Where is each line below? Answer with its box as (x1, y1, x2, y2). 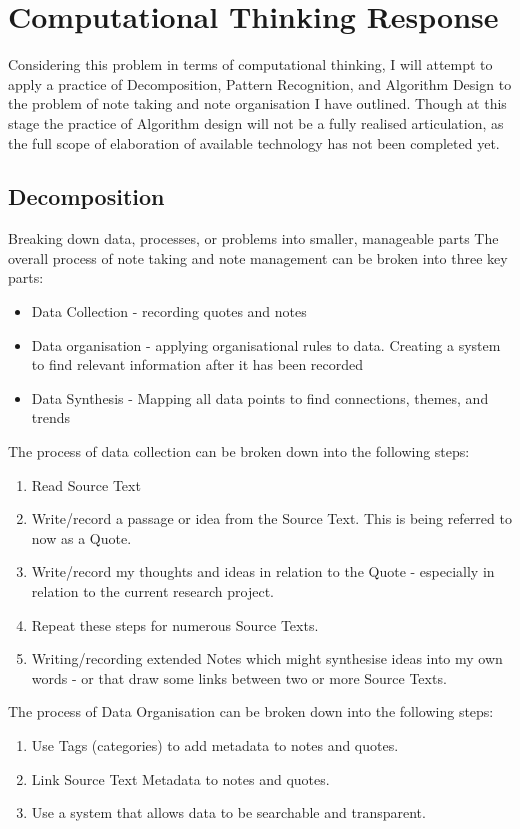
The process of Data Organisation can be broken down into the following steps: (8, 701, 494, 722)
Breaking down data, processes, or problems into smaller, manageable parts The (8, 228, 499, 249)
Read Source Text (31, 474, 141, 495)
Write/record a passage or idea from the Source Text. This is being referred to (31, 508, 512, 529)
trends (31, 407, 71, 428)
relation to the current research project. (31, 581, 274, 602)
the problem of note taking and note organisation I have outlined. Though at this (8, 93, 507, 114)
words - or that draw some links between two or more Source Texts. (31, 667, 447, 688)
